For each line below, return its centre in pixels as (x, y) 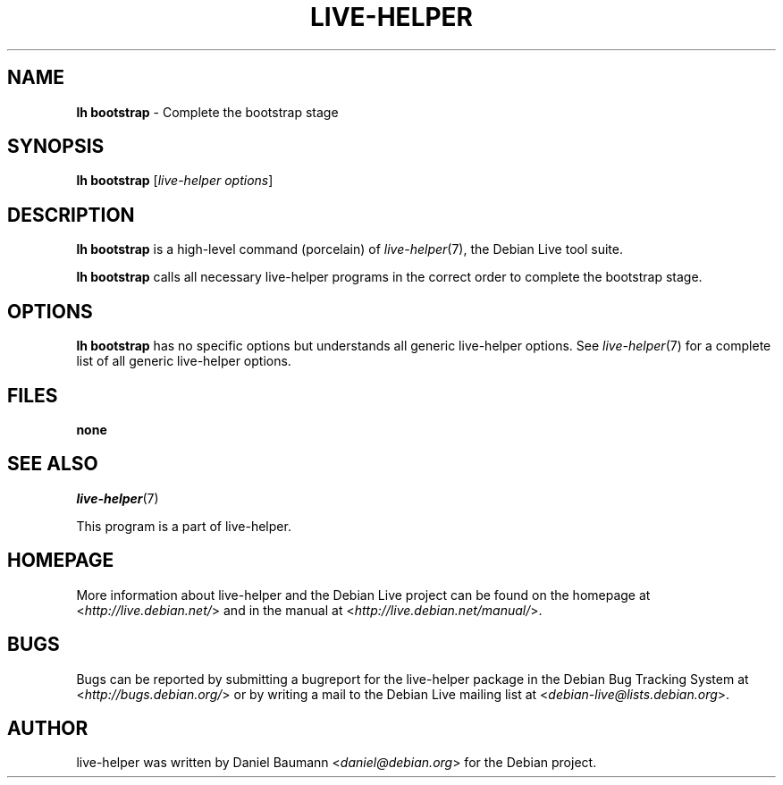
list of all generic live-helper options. (184, 361)
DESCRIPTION (71, 215)
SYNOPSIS (56, 147)
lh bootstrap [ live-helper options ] (175, 181)
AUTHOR (48, 728)
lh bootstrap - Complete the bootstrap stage (207, 112)
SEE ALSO (53, 464)
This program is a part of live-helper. (184, 526)
